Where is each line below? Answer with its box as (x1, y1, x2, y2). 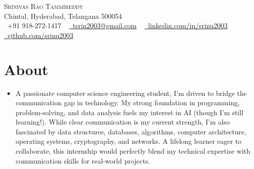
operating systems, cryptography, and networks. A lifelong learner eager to (15, 136, 242, 146)
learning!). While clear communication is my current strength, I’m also (15, 117, 230, 127)
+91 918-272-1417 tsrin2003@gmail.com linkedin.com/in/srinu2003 (7, 20, 228, 31)
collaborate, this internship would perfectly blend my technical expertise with (15, 146, 251, 156)
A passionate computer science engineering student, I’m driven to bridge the (15, 87, 247, 98)
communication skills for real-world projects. (15, 155, 150, 166)
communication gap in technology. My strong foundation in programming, (15, 97, 240, 108)
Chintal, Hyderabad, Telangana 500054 (4, 10, 122, 21)
